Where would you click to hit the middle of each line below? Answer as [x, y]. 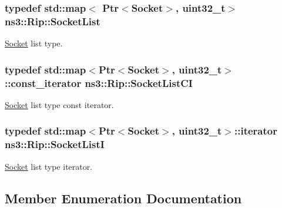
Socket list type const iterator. [59, 104]
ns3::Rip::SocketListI [55, 144]
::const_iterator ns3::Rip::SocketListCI [99, 83]
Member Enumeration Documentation [123, 198]
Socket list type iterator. [49, 166]
